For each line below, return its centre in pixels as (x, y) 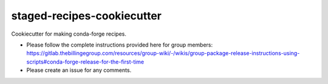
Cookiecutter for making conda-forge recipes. (69, 34)
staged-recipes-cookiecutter (87, 16)
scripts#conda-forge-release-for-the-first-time (85, 62)
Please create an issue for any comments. (79, 70)
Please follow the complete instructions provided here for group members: (119, 45)
